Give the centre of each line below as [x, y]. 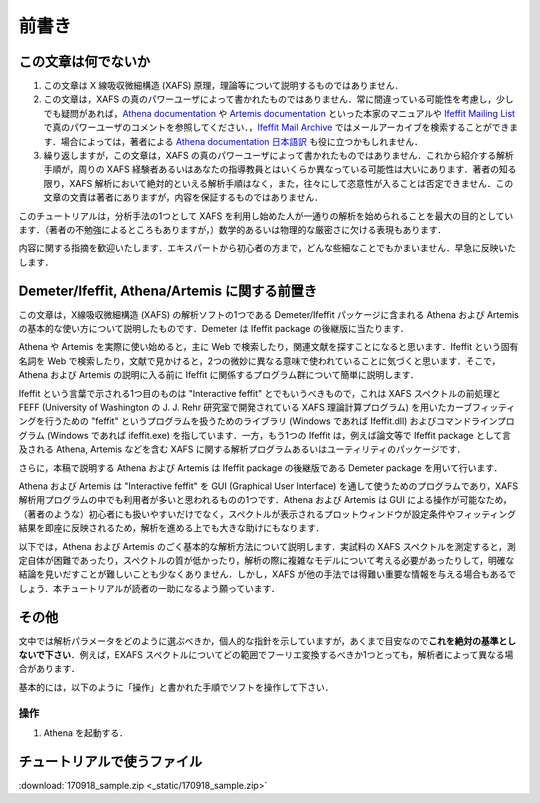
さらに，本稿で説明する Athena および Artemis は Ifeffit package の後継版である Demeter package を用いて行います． [260, 467]
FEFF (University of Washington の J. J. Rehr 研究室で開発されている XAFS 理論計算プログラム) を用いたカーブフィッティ [267, 407]
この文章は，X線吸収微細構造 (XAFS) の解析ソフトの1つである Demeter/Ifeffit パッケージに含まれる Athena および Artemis [269, 314]
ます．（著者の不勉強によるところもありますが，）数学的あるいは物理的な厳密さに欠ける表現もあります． [232, 229]
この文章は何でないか [84, 61]
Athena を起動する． [86, 732]
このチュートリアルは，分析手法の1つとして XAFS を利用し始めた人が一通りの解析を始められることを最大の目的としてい [266, 216]
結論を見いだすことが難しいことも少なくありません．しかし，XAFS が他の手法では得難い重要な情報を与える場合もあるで [267, 574]
